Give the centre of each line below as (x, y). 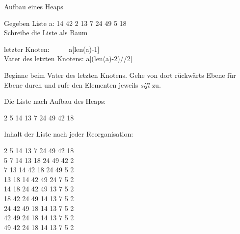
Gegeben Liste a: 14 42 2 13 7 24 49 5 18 (65, 23)
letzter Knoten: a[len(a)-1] (52, 49)
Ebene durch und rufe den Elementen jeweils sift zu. (82, 84)
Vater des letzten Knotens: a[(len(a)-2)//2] (68, 58)
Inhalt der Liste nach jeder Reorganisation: (69, 134)
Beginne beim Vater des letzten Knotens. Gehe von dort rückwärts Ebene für (120, 75)
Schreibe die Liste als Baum (46, 33)
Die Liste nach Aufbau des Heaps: (55, 101)
